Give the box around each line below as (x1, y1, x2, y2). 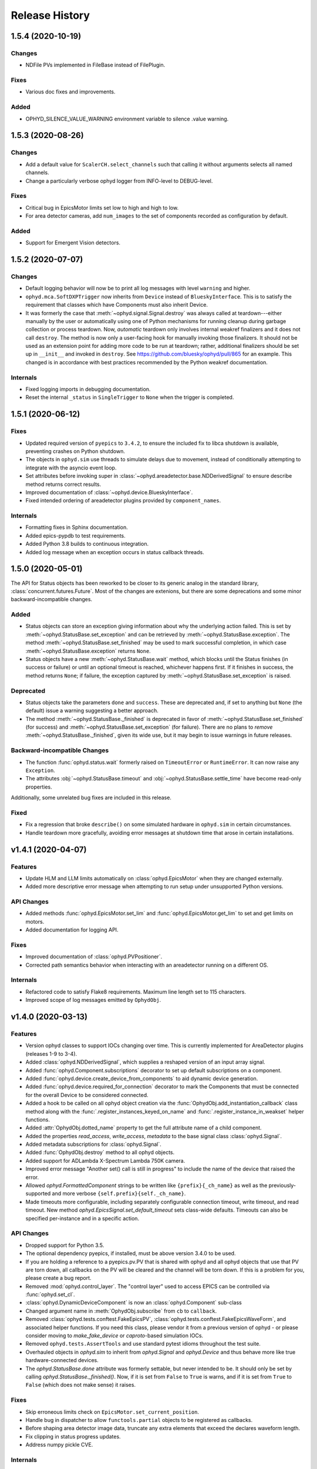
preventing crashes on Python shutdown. (25, 447, 126, 455)
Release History (11, 9, 90, 22)
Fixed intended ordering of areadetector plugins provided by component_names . (25, 497, 221, 504)
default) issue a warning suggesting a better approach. (25, 707, 158, 714)
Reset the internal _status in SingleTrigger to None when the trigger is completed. (25, 394, 234, 401)
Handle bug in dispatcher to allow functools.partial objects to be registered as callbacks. (25, 1416, 253, 1423)
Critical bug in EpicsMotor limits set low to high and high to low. (25, 204, 179, 211)
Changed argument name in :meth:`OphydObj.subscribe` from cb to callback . (25, 1307, 217, 1314)
